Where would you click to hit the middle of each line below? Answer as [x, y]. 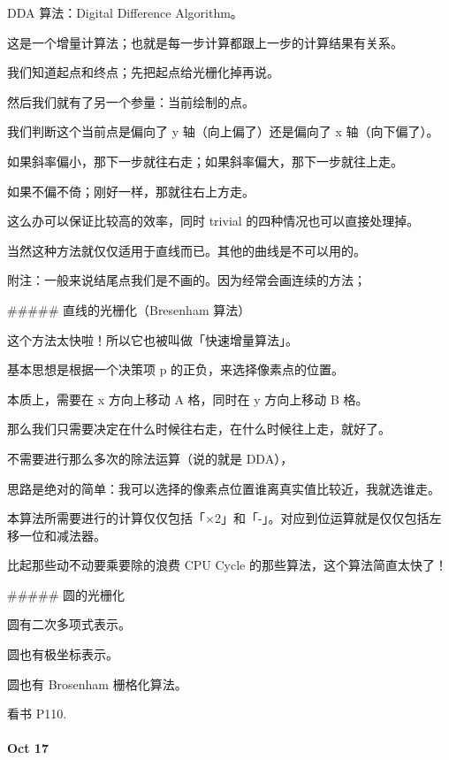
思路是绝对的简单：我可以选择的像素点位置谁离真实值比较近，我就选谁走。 [224, 488]
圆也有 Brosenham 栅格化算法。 [97, 683]
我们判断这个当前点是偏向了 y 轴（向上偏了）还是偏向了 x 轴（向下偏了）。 [223, 131]
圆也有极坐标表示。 [63, 654]
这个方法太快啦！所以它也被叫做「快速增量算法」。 [152, 339]
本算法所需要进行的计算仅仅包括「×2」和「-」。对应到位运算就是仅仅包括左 [224, 518]
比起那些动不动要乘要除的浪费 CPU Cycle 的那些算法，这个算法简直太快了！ [227, 565]
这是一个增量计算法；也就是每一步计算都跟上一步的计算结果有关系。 [205, 42]
